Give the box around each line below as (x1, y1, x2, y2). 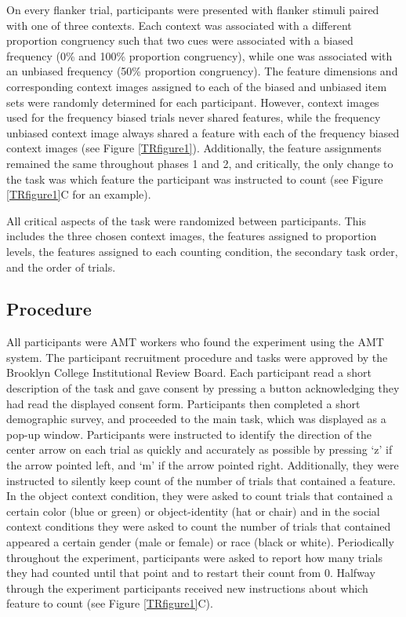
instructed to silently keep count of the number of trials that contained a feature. (6, 472, 396, 488)
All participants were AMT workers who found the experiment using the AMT (6, 334, 384, 350)
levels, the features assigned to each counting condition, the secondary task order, (6, 243, 398, 259)
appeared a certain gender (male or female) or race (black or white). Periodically (6, 534, 394, 550)
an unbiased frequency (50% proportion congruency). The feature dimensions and (6, 63, 398, 79)
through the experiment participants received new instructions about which (6, 579, 368, 596)
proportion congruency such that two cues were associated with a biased (6, 32, 353, 49)
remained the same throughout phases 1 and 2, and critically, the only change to (6, 155, 393, 171)
